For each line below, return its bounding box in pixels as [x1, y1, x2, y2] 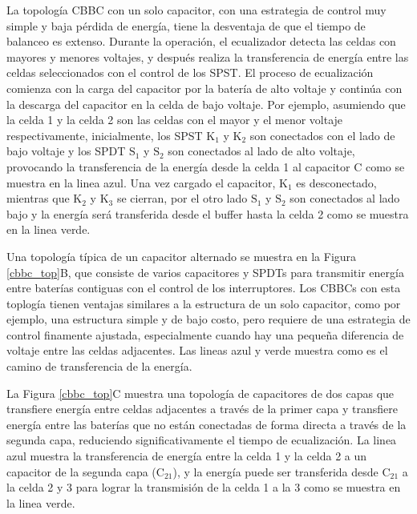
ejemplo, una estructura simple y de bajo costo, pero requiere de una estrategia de [6, 311, 411, 327]
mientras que [6, 190, 70, 207]
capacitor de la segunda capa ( [6, 463, 156, 480]
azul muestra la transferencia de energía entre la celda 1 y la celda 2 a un [6, 448, 367, 464]
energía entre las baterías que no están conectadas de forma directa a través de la [6, 416, 407, 432]
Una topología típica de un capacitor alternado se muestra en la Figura [6, 247, 357, 264]
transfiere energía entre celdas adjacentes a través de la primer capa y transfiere [6, 400, 398, 417]
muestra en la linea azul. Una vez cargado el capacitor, [6, 174, 276, 191]
